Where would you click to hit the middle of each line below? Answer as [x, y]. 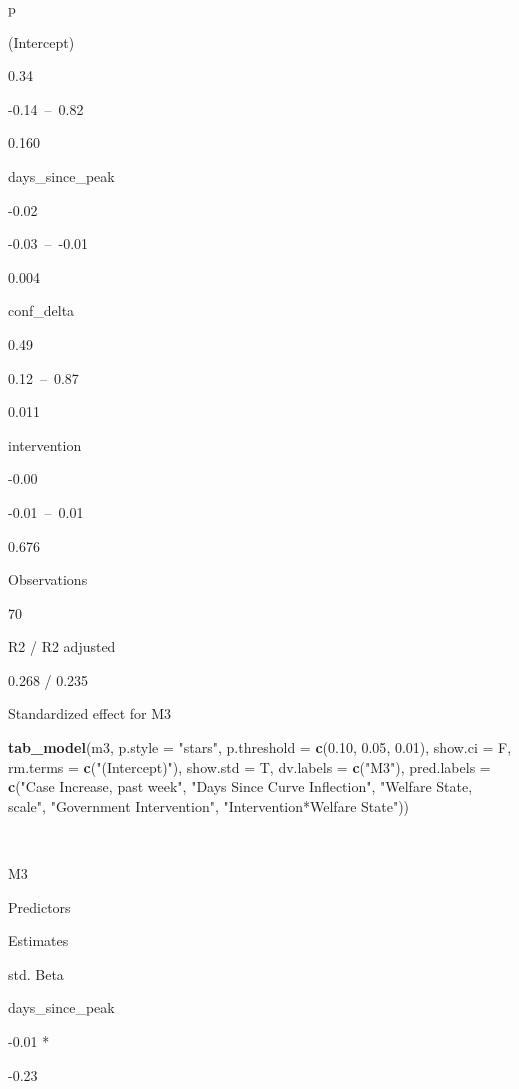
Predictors [39, 906]
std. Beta [36, 973]
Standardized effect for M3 [90, 713]
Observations [48, 579]
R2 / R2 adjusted [62, 646]
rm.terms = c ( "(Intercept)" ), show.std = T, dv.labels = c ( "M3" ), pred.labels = [249, 766]
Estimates [38, 940]
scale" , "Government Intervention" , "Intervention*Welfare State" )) [209, 805]
